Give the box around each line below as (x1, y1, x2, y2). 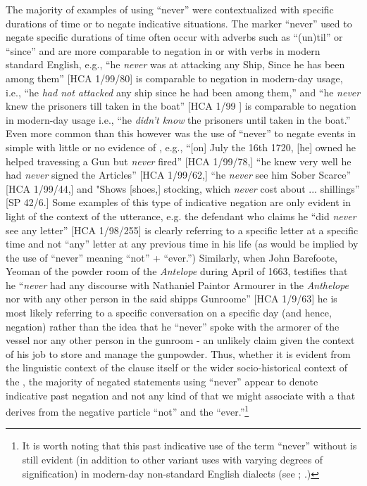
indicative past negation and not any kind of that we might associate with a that (6, 388, 356, 402)
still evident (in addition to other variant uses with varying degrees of (22, 452, 323, 467)
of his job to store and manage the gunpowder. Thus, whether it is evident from (6, 346, 351, 361)
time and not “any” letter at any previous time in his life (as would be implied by (6, 236, 359, 251)
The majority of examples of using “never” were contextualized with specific (6, 2, 334, 16)
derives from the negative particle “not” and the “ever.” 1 (6, 402, 249, 418)
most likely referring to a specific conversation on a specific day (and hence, (6, 305, 332, 320)
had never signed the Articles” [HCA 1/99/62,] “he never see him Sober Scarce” (6, 167, 352, 182)
